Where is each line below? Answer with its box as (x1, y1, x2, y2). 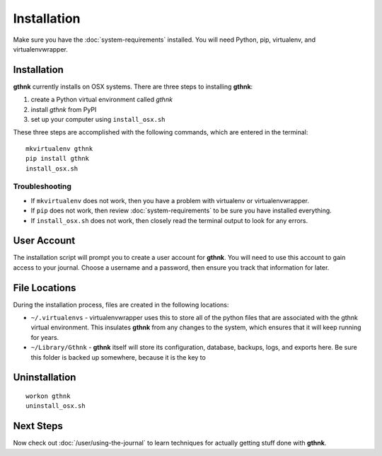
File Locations (13, 282, 76, 294)
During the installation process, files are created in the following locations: (13, 300, 229, 309)
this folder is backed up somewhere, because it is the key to (30, 353, 207, 361)
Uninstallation (13, 372, 76, 384)
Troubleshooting (13, 181, 72, 191)
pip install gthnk (25, 154, 90, 163)
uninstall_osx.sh (25, 402, 86, 410)
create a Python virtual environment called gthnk (30, 96, 173, 104)
